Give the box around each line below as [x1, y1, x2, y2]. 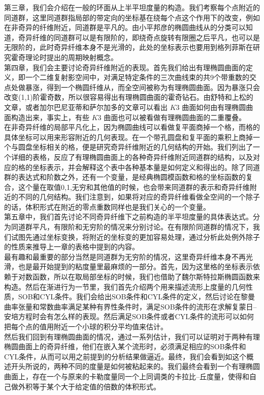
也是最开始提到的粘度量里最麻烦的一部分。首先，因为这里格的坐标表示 [18, 261, 253, 272]
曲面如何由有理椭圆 [182, 101, 246, 112]
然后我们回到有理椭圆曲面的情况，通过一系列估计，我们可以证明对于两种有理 [4, 331, 260, 342]
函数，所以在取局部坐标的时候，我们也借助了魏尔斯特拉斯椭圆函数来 [32, 271, 260, 282]
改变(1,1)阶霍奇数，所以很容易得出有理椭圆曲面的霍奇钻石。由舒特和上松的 [4, 92, 253, 102]
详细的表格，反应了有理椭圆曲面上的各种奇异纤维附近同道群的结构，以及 [11, 151, 253, 162]
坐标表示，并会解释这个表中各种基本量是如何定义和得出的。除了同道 [32, 161, 260, 172]
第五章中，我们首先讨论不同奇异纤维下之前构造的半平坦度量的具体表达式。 [4, 211, 253, 222]
